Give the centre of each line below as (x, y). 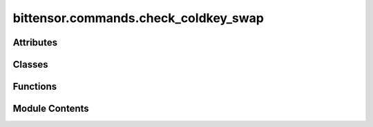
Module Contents (51, 109)
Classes (30, 65)
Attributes (35, 42)
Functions (35, 87)
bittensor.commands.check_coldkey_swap (138, 18)
